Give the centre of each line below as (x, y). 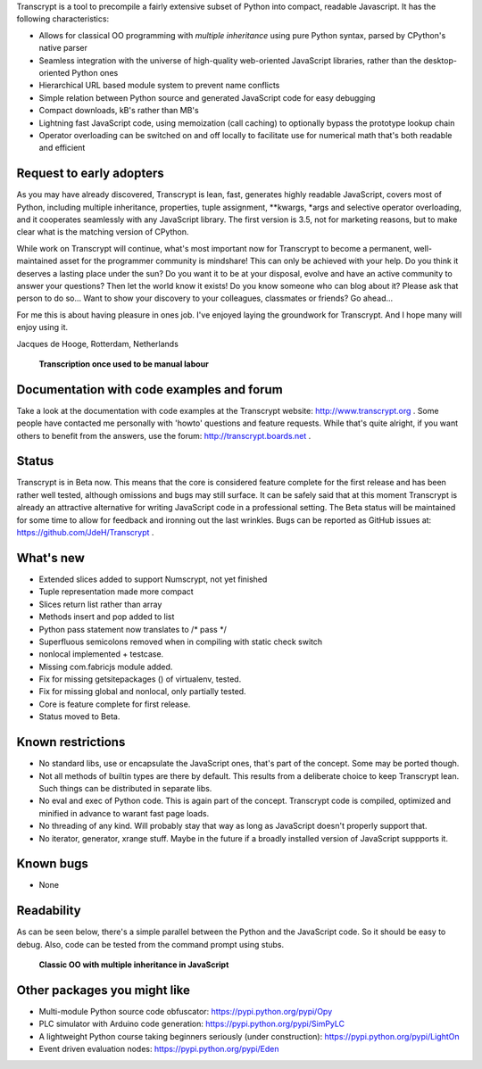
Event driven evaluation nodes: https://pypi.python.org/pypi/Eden (159, 1049)
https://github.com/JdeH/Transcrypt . (85, 533)
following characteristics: (63, 19)
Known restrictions (71, 742)
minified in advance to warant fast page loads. (124, 813)
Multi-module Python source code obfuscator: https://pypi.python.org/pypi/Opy (186, 1011)
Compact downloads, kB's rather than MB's (119, 111)
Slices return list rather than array (100, 604)
